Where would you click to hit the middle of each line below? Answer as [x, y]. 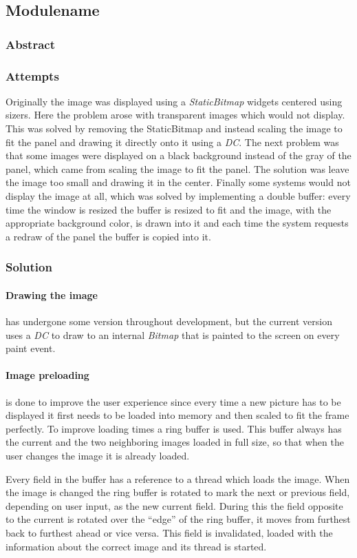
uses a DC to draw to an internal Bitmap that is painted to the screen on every [173, 334]
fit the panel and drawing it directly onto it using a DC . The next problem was [172, 142]
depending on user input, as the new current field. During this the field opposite [174, 505]
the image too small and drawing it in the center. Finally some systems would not [178, 182]
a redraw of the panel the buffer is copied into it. [108, 236]
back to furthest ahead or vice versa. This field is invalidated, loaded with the [169, 532]
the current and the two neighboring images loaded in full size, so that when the [175, 442]
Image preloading [47, 375]
